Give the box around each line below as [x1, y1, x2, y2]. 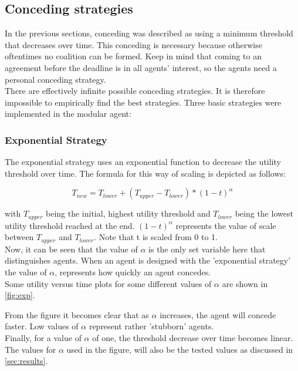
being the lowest [235, 207, 293, 220]
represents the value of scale [175, 219, 276, 231]
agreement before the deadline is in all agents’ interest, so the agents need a [5, 61, 277, 73]
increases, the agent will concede [160, 308, 276, 321]
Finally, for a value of [5, 332, 82, 344]
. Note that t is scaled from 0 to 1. [94, 231, 218, 243]
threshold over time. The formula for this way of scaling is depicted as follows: [5, 167, 286, 179]
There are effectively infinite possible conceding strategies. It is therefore [5, 85, 265, 97]
